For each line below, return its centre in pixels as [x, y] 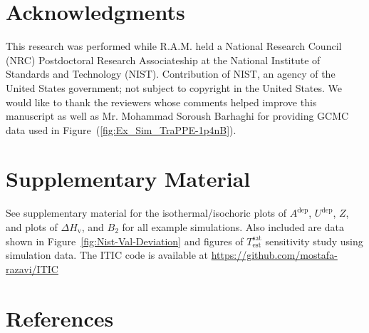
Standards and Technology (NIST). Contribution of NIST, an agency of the [171, 74]
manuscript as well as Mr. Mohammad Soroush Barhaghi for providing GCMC [177, 116]
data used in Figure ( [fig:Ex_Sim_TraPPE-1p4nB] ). [121, 129]
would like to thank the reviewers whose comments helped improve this [161, 102]
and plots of [32, 227]
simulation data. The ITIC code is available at [107, 255]
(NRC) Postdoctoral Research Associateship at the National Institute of [163, 60]
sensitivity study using [314, 241]
